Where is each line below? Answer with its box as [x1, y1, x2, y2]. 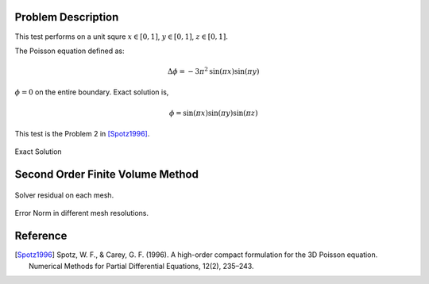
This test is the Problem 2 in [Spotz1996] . [14, 129, 150, 139]
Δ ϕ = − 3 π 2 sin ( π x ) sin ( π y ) [167, 66, 260, 76]
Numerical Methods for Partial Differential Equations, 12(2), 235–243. [29, 261, 254, 271]
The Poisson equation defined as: [14, 46, 125, 56]
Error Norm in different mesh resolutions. [14, 209, 149, 218]
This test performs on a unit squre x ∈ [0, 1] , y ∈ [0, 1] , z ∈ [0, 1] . [14, 32, 228, 41]
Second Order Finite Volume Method [14, 167, 199, 182]
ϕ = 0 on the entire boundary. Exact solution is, [14, 87, 169, 97]
